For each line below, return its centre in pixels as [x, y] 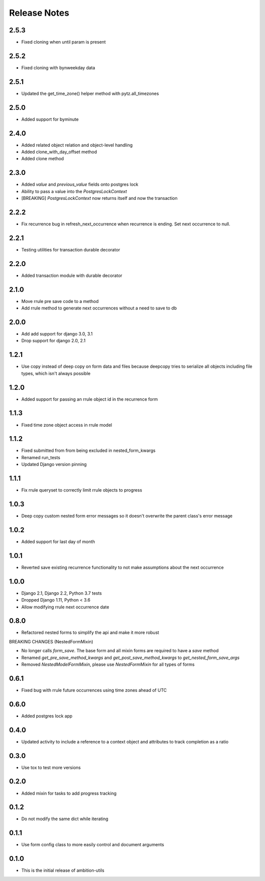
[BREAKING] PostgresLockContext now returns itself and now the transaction [99, 198]
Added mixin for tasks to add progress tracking [69, 793]
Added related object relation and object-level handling [77, 145]
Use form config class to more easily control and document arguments [93, 845]
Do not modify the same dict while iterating [65, 819]
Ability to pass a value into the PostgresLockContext [74, 191]
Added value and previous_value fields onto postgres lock [80, 185]
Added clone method [42, 159]
